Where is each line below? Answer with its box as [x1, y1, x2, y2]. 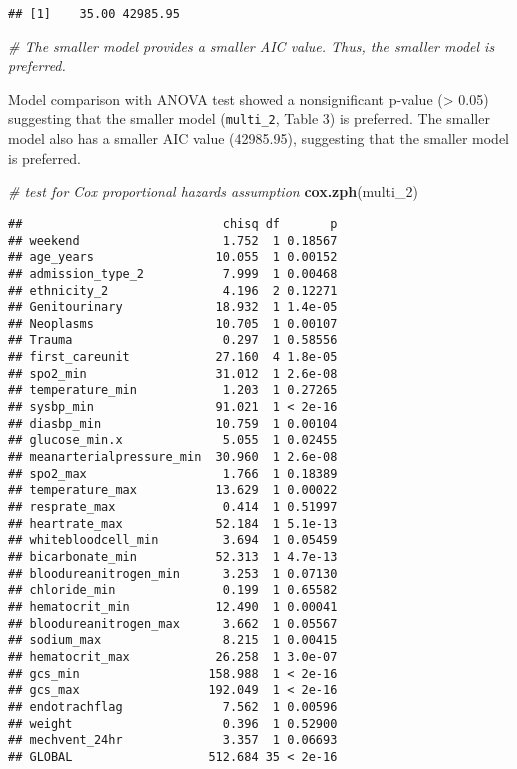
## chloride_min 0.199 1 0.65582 [8, 583, 338, 598]
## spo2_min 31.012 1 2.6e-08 [8, 366, 338, 381]
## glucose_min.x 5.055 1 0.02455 [8, 433, 338, 448]
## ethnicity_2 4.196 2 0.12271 [8, 283, 338, 298]
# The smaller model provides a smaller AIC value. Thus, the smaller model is [8, 35, 495, 56]
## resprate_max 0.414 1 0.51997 [8, 500, 338, 515]
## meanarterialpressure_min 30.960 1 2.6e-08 [8, 450, 338, 465]
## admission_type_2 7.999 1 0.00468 [8, 266, 338, 281]
